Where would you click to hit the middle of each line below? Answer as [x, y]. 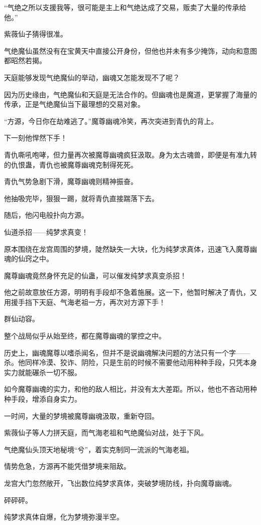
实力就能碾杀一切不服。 [43, 372]
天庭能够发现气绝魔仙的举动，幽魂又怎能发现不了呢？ [92, 77]
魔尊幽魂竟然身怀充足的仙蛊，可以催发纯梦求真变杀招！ [95, 275]
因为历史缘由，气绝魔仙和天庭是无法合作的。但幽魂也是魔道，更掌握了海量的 [130, 94]
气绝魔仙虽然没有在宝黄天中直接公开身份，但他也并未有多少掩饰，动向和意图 [130, 50]
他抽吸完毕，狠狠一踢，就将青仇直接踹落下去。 [81, 198]
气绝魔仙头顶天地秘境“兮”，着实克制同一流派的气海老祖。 [99, 449]
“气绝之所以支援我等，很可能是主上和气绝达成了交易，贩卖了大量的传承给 [125, 7]
